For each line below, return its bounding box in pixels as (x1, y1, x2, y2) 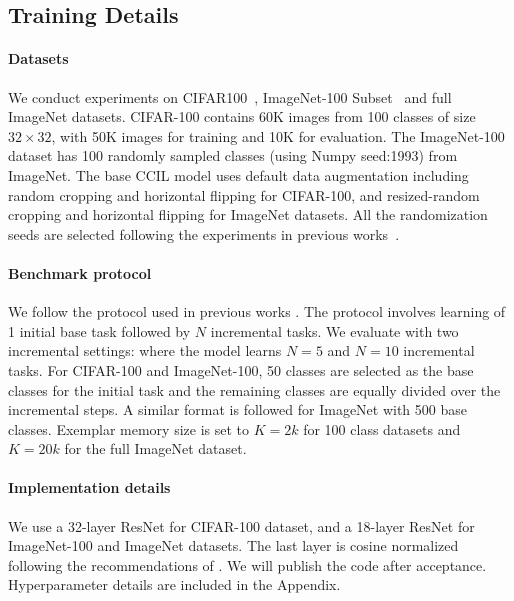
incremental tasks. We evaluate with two (210, 320, 459, 341)
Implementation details (8, 477, 171, 498)
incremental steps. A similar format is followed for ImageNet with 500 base (8, 399, 467, 420)
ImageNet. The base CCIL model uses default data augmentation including (8, 164, 469, 185)
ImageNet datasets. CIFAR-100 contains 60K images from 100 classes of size (8, 106, 476, 127)
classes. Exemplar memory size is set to (8, 418, 249, 439)
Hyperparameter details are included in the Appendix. (8, 574, 341, 595)
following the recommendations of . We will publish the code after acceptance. (8, 554, 487, 575)
